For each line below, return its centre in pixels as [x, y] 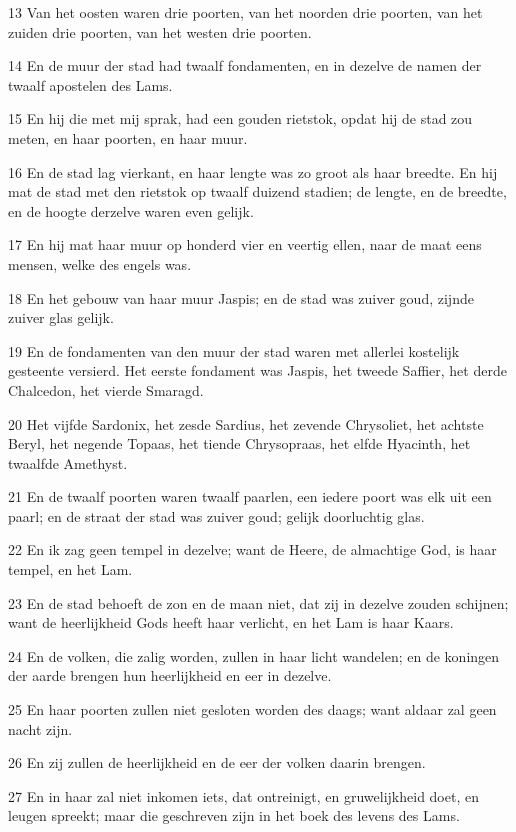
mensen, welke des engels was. [100, 263]
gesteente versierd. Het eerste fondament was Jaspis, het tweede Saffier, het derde [257, 370]
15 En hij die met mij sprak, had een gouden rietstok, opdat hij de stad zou [240, 118]
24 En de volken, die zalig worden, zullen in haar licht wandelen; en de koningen [254, 655]
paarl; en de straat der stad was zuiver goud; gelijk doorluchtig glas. [216, 515]
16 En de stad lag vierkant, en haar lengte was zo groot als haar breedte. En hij [253, 171]
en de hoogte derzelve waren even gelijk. [131, 210]
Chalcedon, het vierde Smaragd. [106, 389]
